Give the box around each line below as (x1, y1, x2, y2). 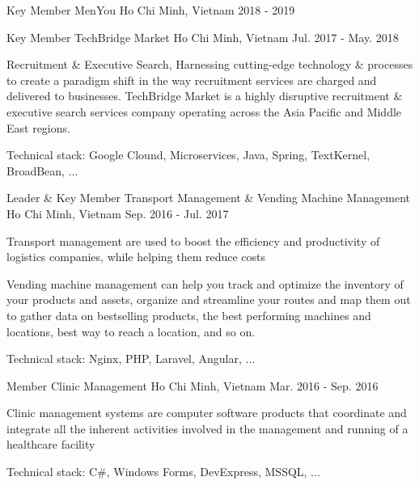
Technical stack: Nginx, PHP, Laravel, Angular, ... (6, 350, 256, 367)
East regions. (6, 119, 70, 136)
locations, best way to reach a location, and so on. (6, 323, 256, 339)
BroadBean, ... (6, 162, 78, 179)
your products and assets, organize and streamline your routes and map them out (6, 291, 411, 308)
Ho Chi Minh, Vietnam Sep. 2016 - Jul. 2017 (6, 205, 229, 221)
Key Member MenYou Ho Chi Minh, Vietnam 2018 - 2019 (6, 2, 295, 18)
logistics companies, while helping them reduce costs (6, 248, 266, 265)
